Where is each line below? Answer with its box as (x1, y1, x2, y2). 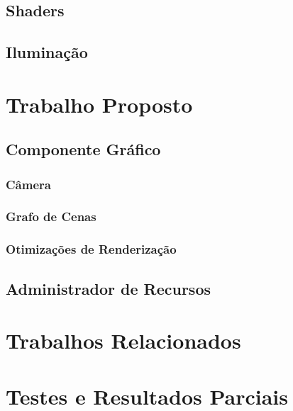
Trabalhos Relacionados (6, 326, 241, 355)
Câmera (6, 175, 51, 193)
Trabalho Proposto (6, 89, 193, 118)
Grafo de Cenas (6, 208, 96, 225)
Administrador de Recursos (6, 277, 211, 299)
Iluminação (6, 41, 88, 63)
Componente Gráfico (6, 138, 161, 160)
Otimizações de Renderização (6, 240, 177, 258)
